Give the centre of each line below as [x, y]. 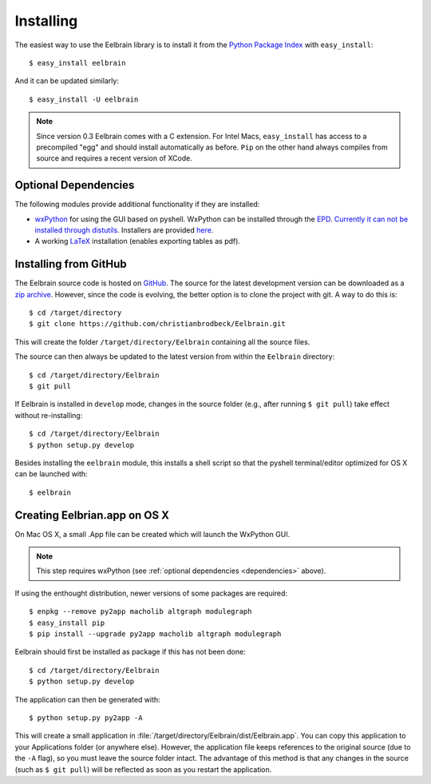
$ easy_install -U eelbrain [84, 99]
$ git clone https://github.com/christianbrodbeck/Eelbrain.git [158, 324]
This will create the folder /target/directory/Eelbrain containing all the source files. [162, 342]
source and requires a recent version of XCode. [115, 158]
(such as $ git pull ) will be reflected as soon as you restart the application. [143, 769]
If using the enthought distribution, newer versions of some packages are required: [151, 593]
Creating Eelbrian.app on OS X [92, 515]
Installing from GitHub [71, 264]
